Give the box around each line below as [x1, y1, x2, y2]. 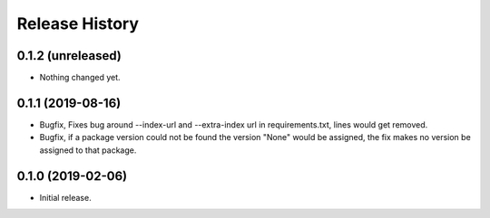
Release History [16, 14, 140, 33]
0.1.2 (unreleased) [16, 48, 122, 63]
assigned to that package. [39, 145, 137, 156]
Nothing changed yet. [39, 72, 122, 83]
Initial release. [39, 192, 92, 203]
